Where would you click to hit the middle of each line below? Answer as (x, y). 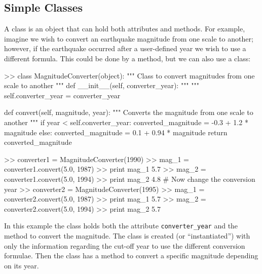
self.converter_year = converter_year (62, 95)
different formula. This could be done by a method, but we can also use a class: (127, 58)
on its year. (22, 265)
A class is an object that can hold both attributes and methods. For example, (125, 29)
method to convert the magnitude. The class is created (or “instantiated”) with (127, 235)
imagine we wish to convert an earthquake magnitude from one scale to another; (129, 38)
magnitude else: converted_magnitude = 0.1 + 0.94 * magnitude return (116, 132)
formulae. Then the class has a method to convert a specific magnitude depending (131, 256)
